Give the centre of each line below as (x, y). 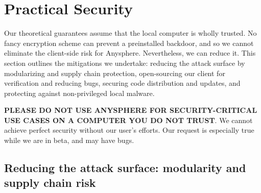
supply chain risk (50, 183)
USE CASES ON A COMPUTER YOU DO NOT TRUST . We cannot (128, 120)
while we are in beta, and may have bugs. (69, 140)
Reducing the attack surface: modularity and (125, 168)
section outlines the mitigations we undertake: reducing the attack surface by (125, 63)
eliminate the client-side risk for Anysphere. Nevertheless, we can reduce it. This (130, 53)
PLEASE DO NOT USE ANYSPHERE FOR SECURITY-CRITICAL (131, 110)
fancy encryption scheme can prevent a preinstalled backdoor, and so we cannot (129, 43)
